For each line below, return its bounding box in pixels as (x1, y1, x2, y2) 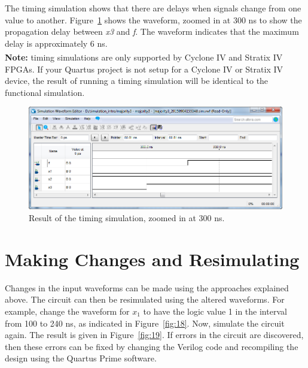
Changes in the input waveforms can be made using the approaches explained (5, 281, 289, 294)
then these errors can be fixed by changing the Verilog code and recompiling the (5, 340, 298, 352)
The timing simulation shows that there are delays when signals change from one (5, 2, 301, 14)
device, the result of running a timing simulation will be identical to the (5, 74, 269, 87)
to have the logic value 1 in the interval (143, 304, 287, 317)
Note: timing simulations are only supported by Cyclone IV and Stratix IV (5, 51, 283, 64)
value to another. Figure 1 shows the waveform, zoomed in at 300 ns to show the (5, 13, 302, 26)
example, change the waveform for (5, 304, 130, 317)
